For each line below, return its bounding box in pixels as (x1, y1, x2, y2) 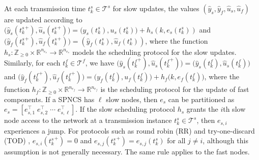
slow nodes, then (106, 93, 158, 104)
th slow (223, 104, 246, 114)
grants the (186, 104, 218, 114)
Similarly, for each (4, 57, 61, 68)
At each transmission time (4, 3, 86, 13)
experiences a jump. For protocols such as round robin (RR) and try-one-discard (4, 125, 255, 136)
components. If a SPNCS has (4, 93, 95, 104)
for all (167, 135, 186, 146)
